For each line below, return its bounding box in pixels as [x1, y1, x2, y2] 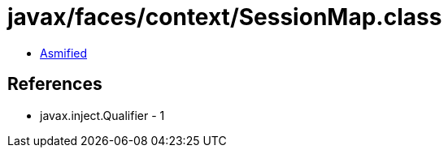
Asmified [40, 45, 88, 60]
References [7, 74, 102, 95]
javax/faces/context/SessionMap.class [7, 3, 442, 31]
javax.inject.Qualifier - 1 [40, 108, 165, 122]
